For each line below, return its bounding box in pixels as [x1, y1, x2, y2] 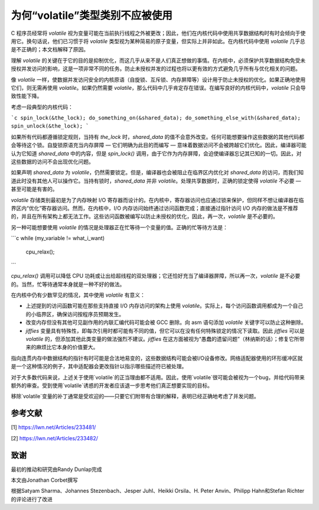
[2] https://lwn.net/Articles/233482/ [11, 434, 99, 441]
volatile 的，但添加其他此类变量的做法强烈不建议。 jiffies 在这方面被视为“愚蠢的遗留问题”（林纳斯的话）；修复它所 [25, 336, 300, 343]
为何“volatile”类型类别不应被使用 [11, 9, 172, 22]
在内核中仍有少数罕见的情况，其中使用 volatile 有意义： [11, 291, 146, 298]
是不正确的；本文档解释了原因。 [11, 46, 89, 53]
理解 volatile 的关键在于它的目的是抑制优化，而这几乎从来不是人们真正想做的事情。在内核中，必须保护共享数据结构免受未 [11, 57, 306, 64]
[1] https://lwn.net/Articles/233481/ [11, 424, 96, 431]
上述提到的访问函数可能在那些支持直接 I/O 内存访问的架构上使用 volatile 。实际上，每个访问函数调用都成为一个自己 [25, 302, 304, 310]
